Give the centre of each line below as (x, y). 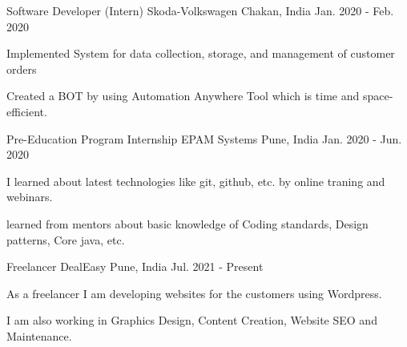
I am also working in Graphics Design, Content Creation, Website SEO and (192, 320)
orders (22, 69)
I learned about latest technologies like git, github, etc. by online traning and (196, 181)
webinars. (30, 197)
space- (378, 96)
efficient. (27, 111)
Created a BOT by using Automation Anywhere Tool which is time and (183, 96)
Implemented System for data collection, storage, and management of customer (201, 53)
